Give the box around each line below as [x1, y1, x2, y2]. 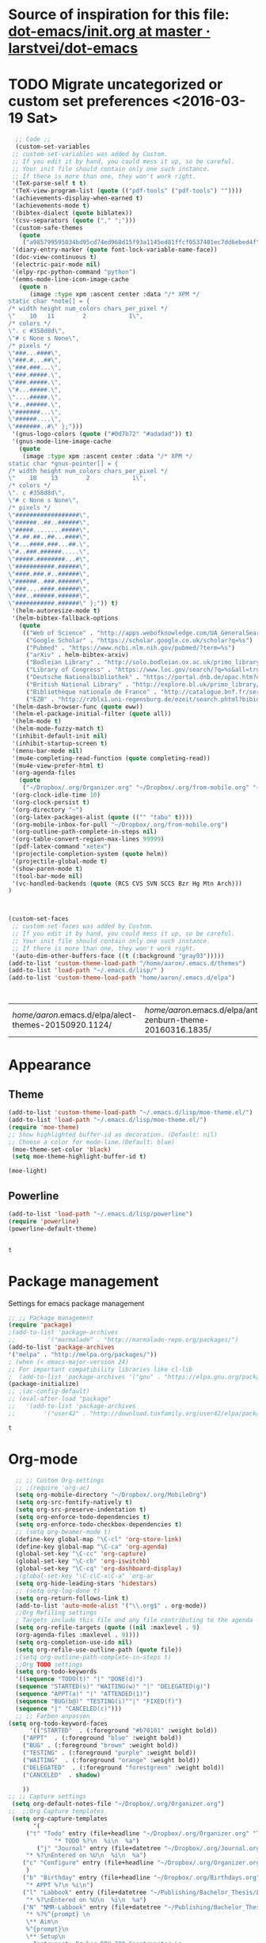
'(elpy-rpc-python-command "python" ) [11, 268, 136, 276]
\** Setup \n [25, 1933, 66, 1941]
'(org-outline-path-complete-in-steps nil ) [11, 828, 158, 836]
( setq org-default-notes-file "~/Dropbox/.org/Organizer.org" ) [11, 1800, 225, 1808]
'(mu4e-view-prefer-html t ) [11, 762, 104, 769]
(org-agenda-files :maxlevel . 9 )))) [15, 1631, 140, 1640]
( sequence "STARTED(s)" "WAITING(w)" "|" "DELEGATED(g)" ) [15, 1682, 211, 1691]
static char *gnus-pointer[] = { [8, 460, 119, 468]
